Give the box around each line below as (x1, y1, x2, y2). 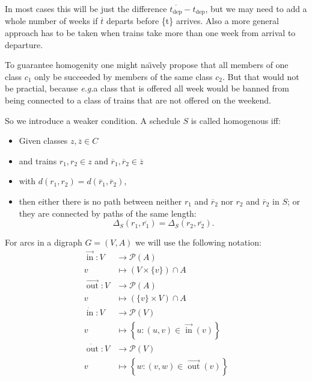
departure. (5, 38, 43, 51)
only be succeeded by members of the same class (34, 70, 213, 82)
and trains (19, 154, 57, 167)
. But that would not (222, 70, 299, 82)
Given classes (19, 134, 68, 147)
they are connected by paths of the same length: (19, 206, 197, 219)
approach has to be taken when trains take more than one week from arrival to (5, 26, 296, 39)
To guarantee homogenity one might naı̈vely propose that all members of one (5, 58, 289, 71)
